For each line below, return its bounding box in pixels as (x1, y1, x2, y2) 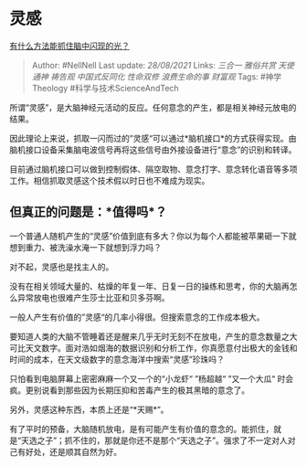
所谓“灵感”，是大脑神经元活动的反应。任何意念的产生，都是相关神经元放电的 (9, 101, 297, 112)
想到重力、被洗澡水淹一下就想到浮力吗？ (9, 241, 162, 252)
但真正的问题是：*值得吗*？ (9, 205, 167, 220)
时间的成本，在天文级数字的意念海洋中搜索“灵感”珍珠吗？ (9, 354, 226, 365)
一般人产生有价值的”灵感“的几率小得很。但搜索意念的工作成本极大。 (9, 312, 265, 323)
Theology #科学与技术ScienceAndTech (31, 82, 180, 93)
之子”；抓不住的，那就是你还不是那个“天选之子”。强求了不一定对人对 (37, 435, 296, 446)
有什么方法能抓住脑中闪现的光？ (9, 40, 130, 51)
